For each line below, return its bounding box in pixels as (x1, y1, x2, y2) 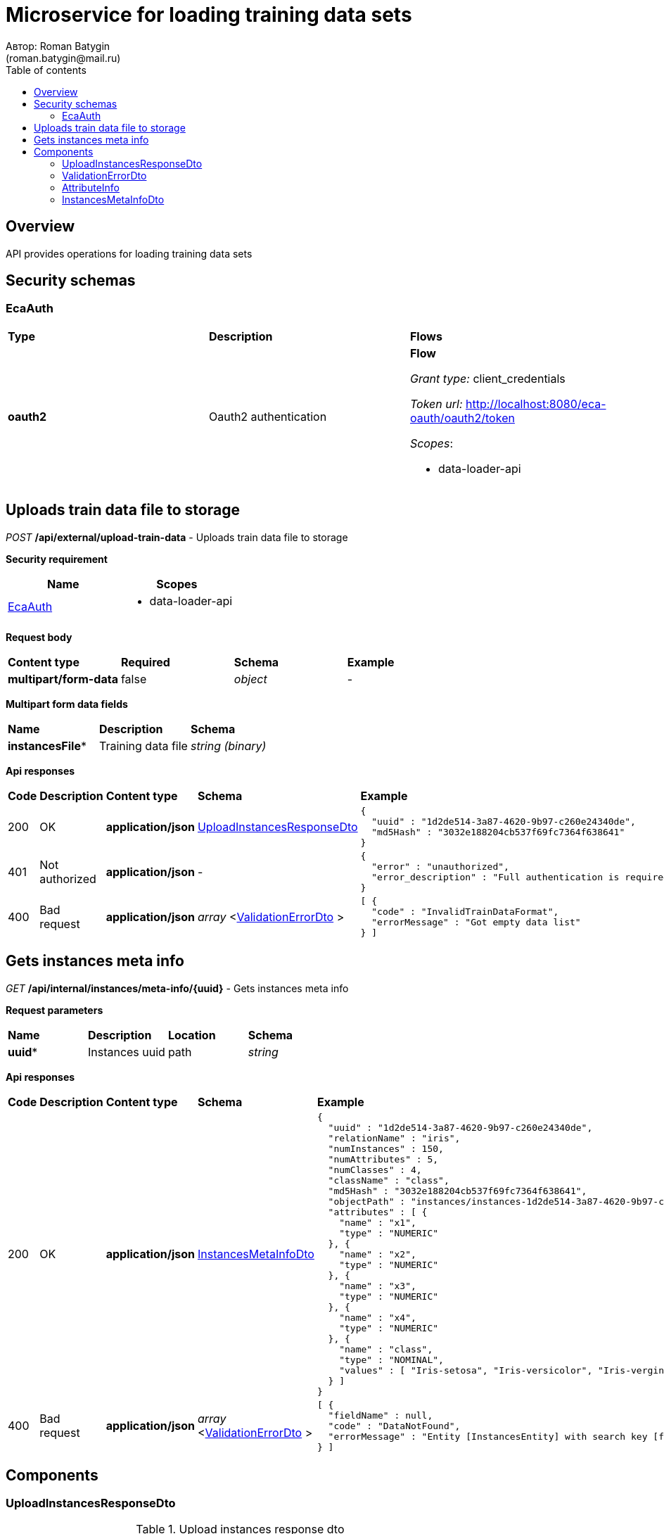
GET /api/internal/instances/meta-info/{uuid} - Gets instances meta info (6, 982, 349, 994)
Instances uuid (87, 1044, 165, 1059)
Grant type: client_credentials (409, 371, 566, 386)
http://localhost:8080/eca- (466, 396, 606, 411)
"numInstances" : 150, (328, 1143, 444, 1154)
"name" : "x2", (339, 1248, 416, 1260)
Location (167, 1027, 216, 1042)
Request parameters (6, 1003, 103, 1016)
